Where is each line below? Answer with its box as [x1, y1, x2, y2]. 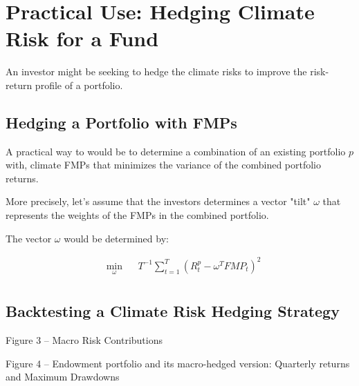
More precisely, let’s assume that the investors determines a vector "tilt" [6, 194, 311, 209]
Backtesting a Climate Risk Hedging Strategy [6, 300, 340, 322]
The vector [6, 231, 52, 245]
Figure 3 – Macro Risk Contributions [6, 333, 163, 347]
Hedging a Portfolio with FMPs [6, 111, 237, 133]
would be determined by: [64, 231, 169, 245]
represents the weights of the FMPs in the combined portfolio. [6, 208, 269, 222]
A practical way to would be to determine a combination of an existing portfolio [6, 144, 346, 158]
